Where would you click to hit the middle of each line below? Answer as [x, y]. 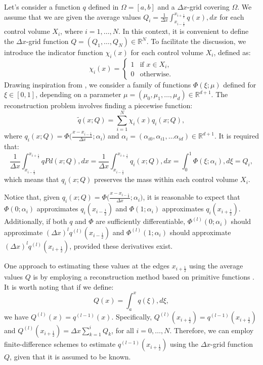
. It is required [236, 136]
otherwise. [156, 75]
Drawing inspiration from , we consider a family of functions [98, 84]
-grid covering [208, 7]
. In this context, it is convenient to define [184, 31]
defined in [103, 7]
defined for [240, 84]
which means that [32, 179]
